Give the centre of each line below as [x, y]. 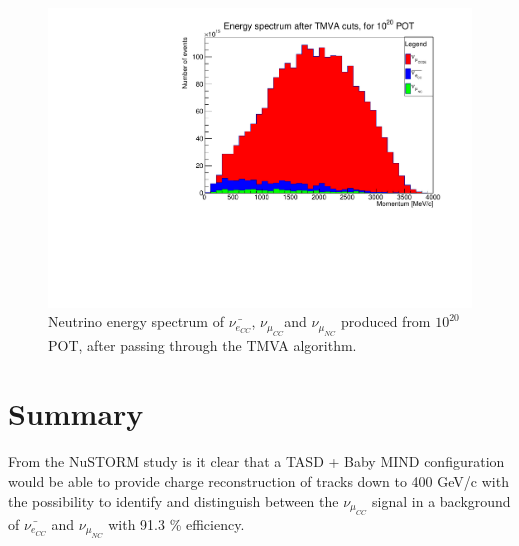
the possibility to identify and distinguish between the [173, 500]
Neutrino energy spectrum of [136, 321]
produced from [385, 321]
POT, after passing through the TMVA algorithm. [202, 344]
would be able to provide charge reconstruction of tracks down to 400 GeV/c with [258, 480]
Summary [76, 413]
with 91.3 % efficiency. [176, 523]
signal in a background [441, 500]
